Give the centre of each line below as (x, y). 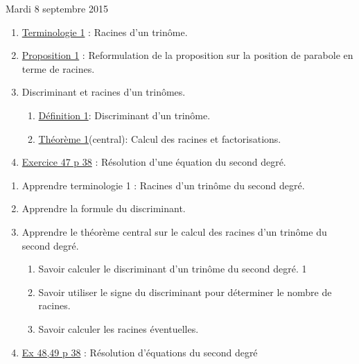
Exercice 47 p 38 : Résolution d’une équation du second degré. (154, 162)
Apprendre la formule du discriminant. (104, 208)
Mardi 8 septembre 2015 (57, 8)
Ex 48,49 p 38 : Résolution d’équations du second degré (140, 352)
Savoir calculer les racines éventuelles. (119, 328)
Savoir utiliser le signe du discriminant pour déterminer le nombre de (185, 292)
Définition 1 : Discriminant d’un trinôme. (124, 115)
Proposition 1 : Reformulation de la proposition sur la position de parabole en (187, 55)
